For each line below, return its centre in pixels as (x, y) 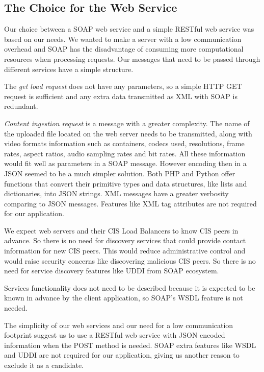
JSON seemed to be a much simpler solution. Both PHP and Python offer (120, 173)
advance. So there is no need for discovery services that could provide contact (125, 240)
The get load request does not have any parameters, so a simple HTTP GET (123, 86)
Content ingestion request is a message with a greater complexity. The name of (127, 123)
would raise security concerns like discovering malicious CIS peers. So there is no (130, 260)
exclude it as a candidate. (44, 365)
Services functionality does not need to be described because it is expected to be (130, 287)
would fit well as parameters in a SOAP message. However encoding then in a (125, 163)
